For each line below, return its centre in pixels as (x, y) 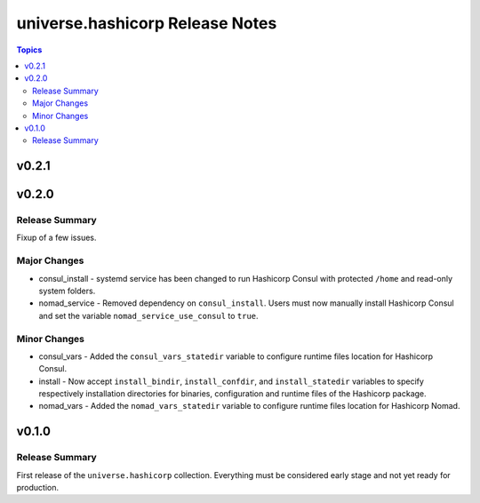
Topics (29, 50)
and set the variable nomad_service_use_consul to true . (148, 315)
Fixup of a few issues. (56, 238)
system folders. (67, 291)
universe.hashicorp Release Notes (147, 23)
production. (38, 488)
